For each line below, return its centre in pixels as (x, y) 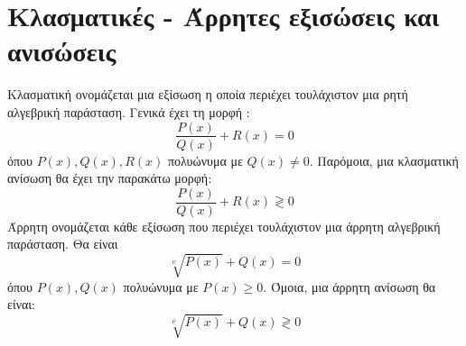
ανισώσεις (62, 51)
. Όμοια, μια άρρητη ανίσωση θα (349, 286)
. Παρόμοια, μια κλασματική (384, 160)
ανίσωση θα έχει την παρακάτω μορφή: (110, 178)
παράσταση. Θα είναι (63, 244)
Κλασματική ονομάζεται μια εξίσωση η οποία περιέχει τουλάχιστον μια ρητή (208, 94)
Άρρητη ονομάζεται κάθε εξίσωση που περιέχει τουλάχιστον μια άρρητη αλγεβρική (224, 226)
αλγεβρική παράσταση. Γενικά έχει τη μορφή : (129, 111)
